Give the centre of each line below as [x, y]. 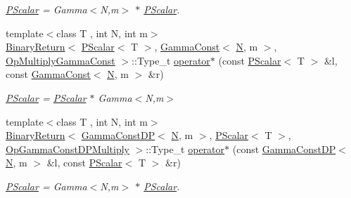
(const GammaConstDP [284, 148]
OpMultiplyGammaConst [60, 60]
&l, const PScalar [84, 163]
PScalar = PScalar [46, 97]
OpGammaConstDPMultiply [68, 148]
